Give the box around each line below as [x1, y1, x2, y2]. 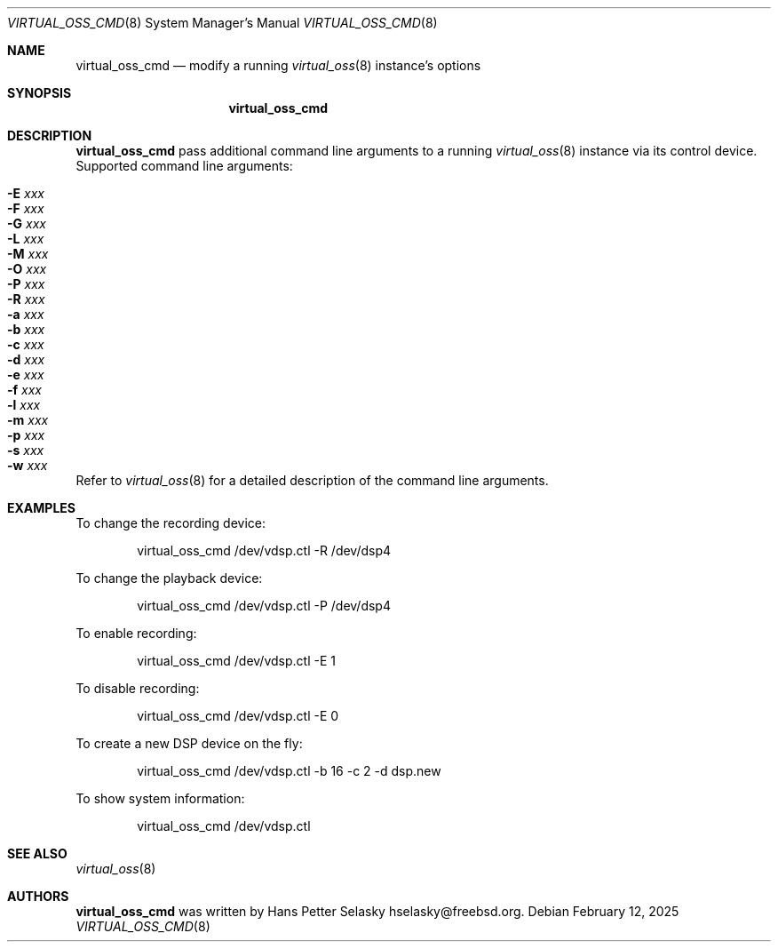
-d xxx [7, 352, 45, 367]
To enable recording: [75, 626, 197, 641]
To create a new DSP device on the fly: [75, 736, 303, 751]
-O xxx [7, 261, 47, 276]
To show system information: [75, 791, 245, 806]
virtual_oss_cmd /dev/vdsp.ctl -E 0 [137, 708, 339, 723]
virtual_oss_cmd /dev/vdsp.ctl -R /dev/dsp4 [137, 543, 392, 558]
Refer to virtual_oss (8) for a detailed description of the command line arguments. [75, 473, 549, 488]
